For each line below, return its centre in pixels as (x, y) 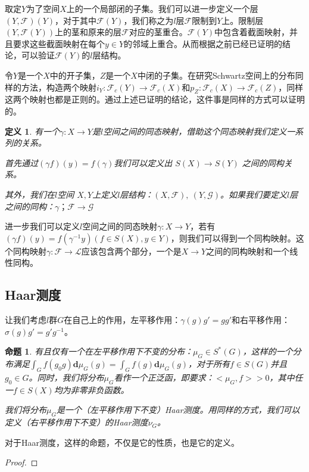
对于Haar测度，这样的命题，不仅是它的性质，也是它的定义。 (122, 442)
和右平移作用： (261, 320)
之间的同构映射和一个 (248, 251)
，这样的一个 (268, 351)
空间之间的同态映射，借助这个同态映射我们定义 (195, 131)
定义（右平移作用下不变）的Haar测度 (77, 422)
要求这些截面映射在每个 (59, 43)
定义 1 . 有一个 (32, 131)
